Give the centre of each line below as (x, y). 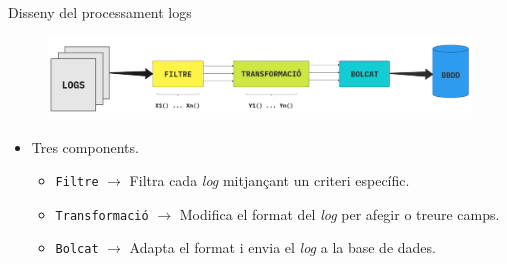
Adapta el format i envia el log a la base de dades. (282, 247)
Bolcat (77, 249)
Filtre (77, 182)
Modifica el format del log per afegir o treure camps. (339, 213)
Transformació (102, 215)
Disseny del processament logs (100, 12)
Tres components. (85, 146)
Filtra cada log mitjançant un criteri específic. (269, 180)
